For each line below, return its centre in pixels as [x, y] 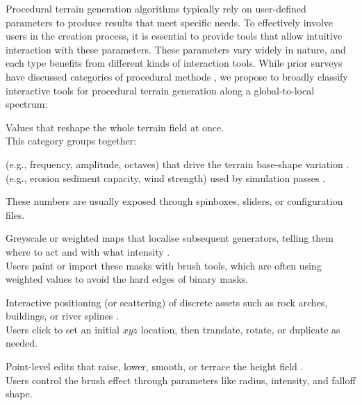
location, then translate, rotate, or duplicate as [240, 329]
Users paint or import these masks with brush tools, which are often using [164, 265]
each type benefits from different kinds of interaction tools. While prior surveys [174, 63]
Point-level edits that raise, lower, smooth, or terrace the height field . [155, 366]
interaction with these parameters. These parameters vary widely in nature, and [176, 49]
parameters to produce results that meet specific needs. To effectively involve [170, 22]
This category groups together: [71, 141]
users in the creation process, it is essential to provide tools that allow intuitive [174, 36]
